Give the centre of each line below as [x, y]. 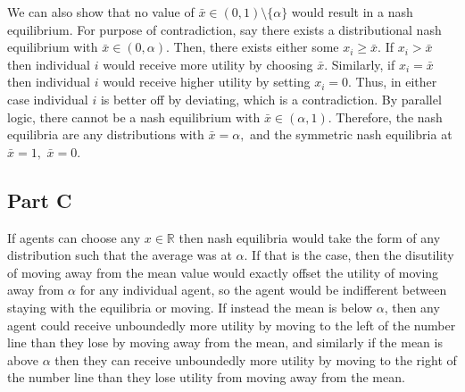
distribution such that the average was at [120, 255]
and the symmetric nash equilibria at [351, 134]
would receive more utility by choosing [208, 64]
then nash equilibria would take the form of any [310, 237]
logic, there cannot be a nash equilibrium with [134, 117]
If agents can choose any [74, 237]
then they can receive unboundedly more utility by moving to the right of [256, 359]
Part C [40, 200]
